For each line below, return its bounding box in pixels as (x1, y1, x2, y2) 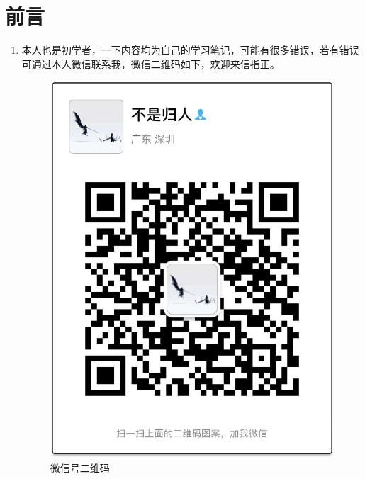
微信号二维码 (50, 460, 110, 475)
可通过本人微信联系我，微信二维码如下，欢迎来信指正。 (21, 56, 280, 71)
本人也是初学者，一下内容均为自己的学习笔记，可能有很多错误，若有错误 (21, 43, 359, 57)
